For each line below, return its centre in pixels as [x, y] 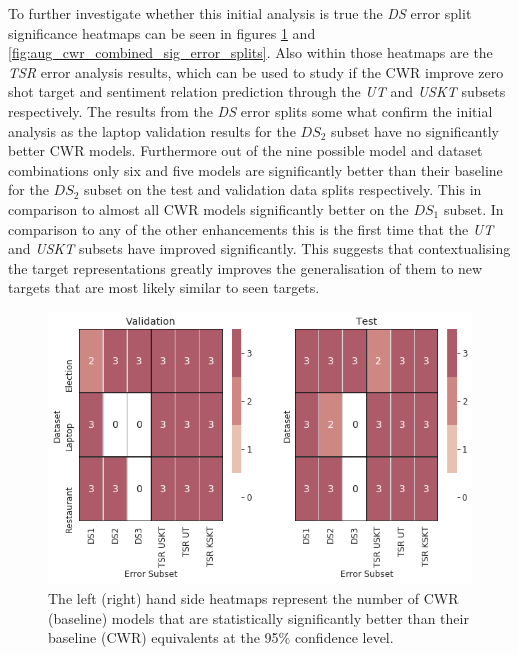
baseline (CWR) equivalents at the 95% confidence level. [221, 637]
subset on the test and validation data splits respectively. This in [283, 189]
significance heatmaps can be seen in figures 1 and [162, 32]
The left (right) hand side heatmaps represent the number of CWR [253, 598]
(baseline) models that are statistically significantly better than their [258, 617]
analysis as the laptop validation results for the [152, 130]
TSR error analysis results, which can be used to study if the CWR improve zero [256, 71]
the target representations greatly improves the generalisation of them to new [245, 267]
